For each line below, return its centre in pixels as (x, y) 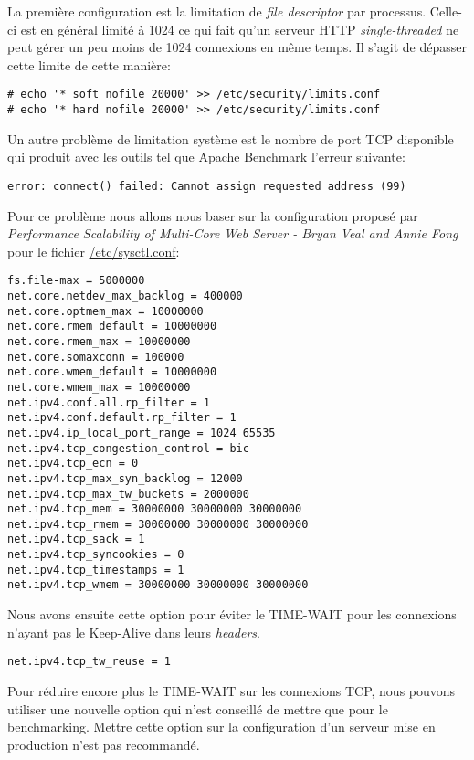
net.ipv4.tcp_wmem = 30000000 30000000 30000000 (158, 585)
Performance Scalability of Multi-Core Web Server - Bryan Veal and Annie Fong (233, 233)
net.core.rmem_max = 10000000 (99, 341)
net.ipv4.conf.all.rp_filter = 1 (109, 402)
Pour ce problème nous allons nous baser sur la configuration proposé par (213, 215)
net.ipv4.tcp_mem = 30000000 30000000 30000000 (155, 509)
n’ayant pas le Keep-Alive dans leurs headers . (134, 632)
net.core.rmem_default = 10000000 (112, 327)
